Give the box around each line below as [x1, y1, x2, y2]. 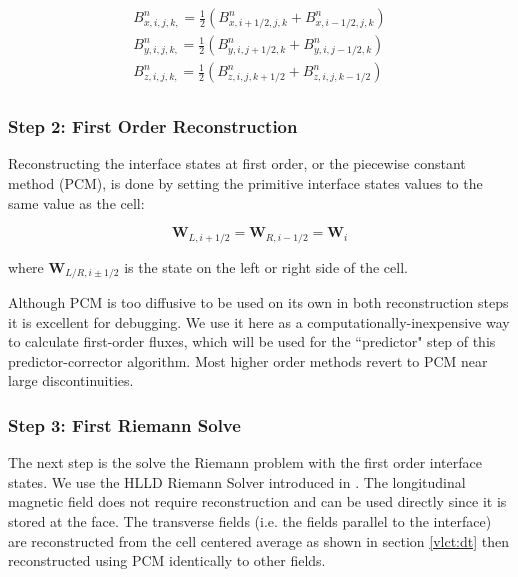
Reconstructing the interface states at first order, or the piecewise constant [8, 153, 466, 174]
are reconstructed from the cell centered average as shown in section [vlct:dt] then [8, 530, 510, 551]
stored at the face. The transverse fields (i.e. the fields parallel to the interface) [8, 511, 492, 531]
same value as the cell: [8, 192, 145, 213]
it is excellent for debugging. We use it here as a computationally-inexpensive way [8, 311, 510, 332]
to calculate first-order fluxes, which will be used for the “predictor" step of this [8, 331, 496, 352]
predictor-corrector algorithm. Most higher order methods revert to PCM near [8, 350, 488, 371]
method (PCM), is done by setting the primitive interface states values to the [8, 172, 483, 193]
